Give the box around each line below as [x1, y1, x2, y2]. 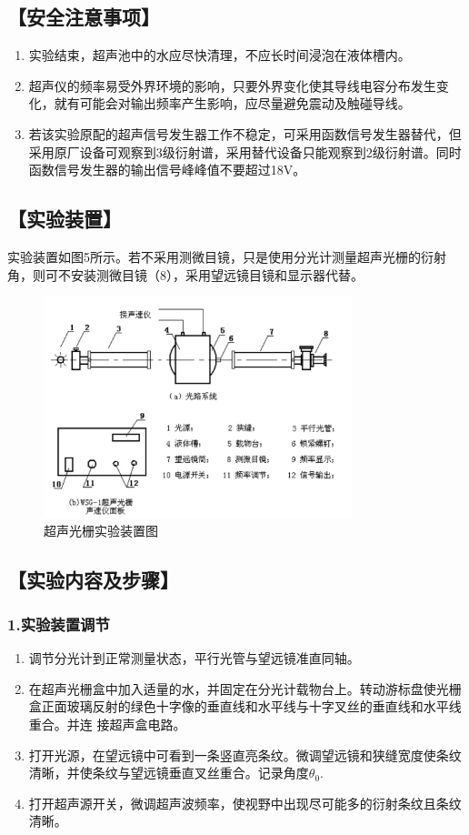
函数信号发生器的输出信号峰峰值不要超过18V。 [28, 160, 306, 179]
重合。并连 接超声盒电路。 [28, 714, 186, 733]
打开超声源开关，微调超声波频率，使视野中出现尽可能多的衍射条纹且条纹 [28, 793, 462, 812]
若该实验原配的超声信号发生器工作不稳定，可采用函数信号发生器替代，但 [28, 124, 462, 143]
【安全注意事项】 [7, 3, 160, 31]
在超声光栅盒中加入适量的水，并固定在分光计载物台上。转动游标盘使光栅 [28, 679, 462, 698]
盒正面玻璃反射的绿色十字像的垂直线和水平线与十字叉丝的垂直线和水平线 [28, 697, 462, 716]
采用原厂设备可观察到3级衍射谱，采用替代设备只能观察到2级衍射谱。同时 [28, 142, 462, 161]
